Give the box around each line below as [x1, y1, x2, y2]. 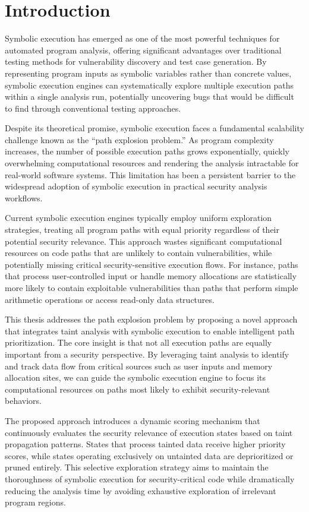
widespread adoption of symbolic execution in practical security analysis [5, 180, 267, 192]
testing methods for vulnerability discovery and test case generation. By [5, 55, 267, 68]
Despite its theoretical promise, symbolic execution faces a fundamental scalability [5, 122, 304, 134]
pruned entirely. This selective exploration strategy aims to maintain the [5, 461, 269, 473]
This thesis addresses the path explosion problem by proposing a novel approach [5, 313, 298, 325]
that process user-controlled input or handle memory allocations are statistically [5, 270, 297, 282]
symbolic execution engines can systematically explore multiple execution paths [5, 78, 294, 91]
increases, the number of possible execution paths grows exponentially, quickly [5, 145, 289, 157]
